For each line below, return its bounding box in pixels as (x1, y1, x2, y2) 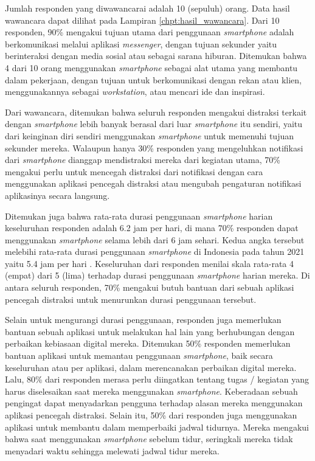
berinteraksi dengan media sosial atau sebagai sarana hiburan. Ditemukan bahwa (5, 49, 307, 62)
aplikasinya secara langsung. (5, 189, 110, 201)
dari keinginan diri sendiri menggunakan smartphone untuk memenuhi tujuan (5, 129, 294, 142)
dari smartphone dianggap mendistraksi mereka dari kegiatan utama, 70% (5, 153, 280, 166)
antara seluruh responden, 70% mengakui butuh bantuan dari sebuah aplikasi (5, 281, 294, 294)
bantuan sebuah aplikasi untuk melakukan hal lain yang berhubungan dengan (5, 325, 295, 338)
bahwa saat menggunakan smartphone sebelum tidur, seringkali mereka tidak (5, 432, 293, 445)
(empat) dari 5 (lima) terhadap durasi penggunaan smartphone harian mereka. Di (5, 269, 310, 282)
